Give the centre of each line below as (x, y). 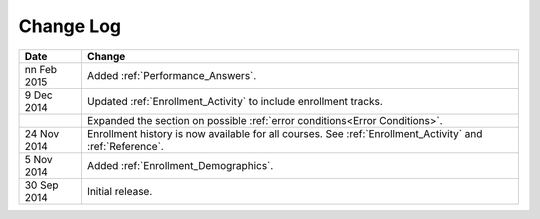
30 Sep (41, 185)
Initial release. (119, 191)
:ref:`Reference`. (125, 146)
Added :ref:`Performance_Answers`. (171, 75)
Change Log (70, 26)
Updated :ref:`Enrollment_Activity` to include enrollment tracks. (235, 101)
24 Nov (42, 133)
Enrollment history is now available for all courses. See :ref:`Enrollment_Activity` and (284, 133)
